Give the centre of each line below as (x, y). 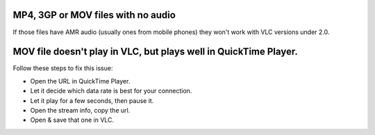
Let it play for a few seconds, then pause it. (92, 100)
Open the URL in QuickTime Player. (80, 81)
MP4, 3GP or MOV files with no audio (94, 15)
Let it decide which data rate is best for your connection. (111, 91)
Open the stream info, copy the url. (80, 110)
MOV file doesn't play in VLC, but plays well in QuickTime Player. (155, 52)
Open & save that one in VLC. (72, 120)
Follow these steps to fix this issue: (63, 68)
